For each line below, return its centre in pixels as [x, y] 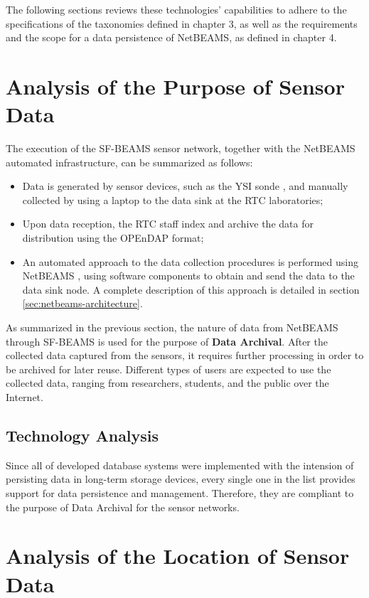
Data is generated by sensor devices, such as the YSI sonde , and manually [185, 186]
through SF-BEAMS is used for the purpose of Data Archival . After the [167, 341]
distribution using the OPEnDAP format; [113, 238]
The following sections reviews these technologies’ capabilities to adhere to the [176, 9]
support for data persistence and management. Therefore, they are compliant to [180, 492]
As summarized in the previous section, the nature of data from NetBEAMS [172, 327]
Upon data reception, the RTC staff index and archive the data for [168, 224]
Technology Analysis [82, 435]
